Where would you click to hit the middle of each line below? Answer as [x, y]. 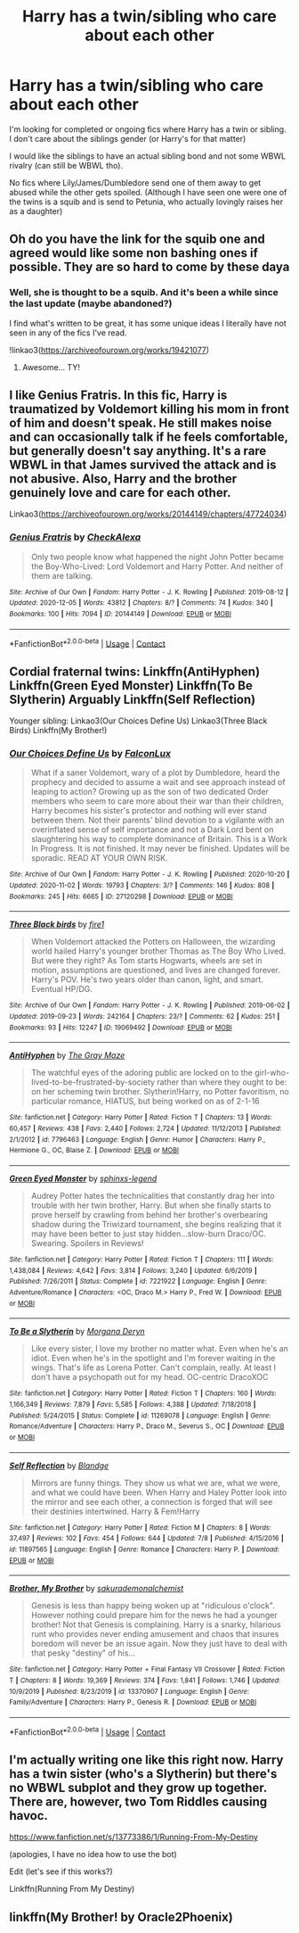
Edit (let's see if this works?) [61, 1871]
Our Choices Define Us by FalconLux [90, 754]
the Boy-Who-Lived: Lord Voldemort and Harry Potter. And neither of [157, 566]
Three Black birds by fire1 [57, 924]
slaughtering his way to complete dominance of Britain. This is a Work [159, 839]
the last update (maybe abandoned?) [91, 303]
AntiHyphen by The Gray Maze [67, 1055]
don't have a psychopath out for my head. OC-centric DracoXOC [149, 1377]
